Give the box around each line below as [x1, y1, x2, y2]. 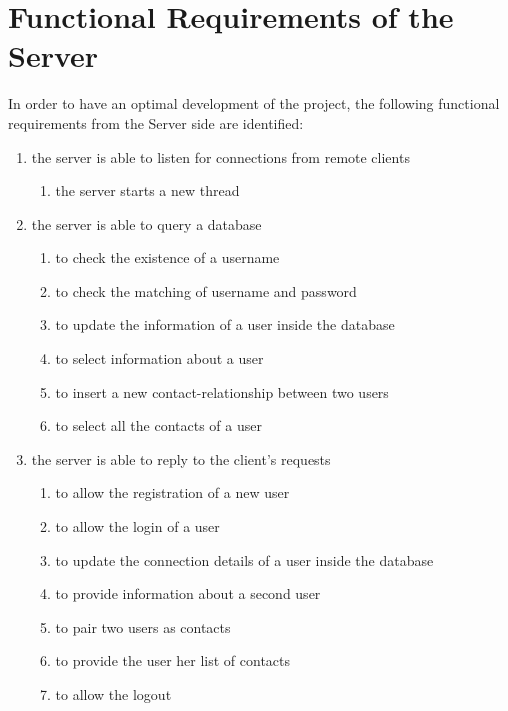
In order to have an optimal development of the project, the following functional [8, 93, 500, 114]
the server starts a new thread [55, 180, 240, 201]
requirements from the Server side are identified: [8, 112, 304, 133]
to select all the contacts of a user [55, 415, 262, 436]
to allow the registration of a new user [55, 482, 290, 503]
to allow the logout [55, 684, 172, 704]
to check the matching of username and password [55, 280, 357, 301]
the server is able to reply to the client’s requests [31, 448, 331, 469]
